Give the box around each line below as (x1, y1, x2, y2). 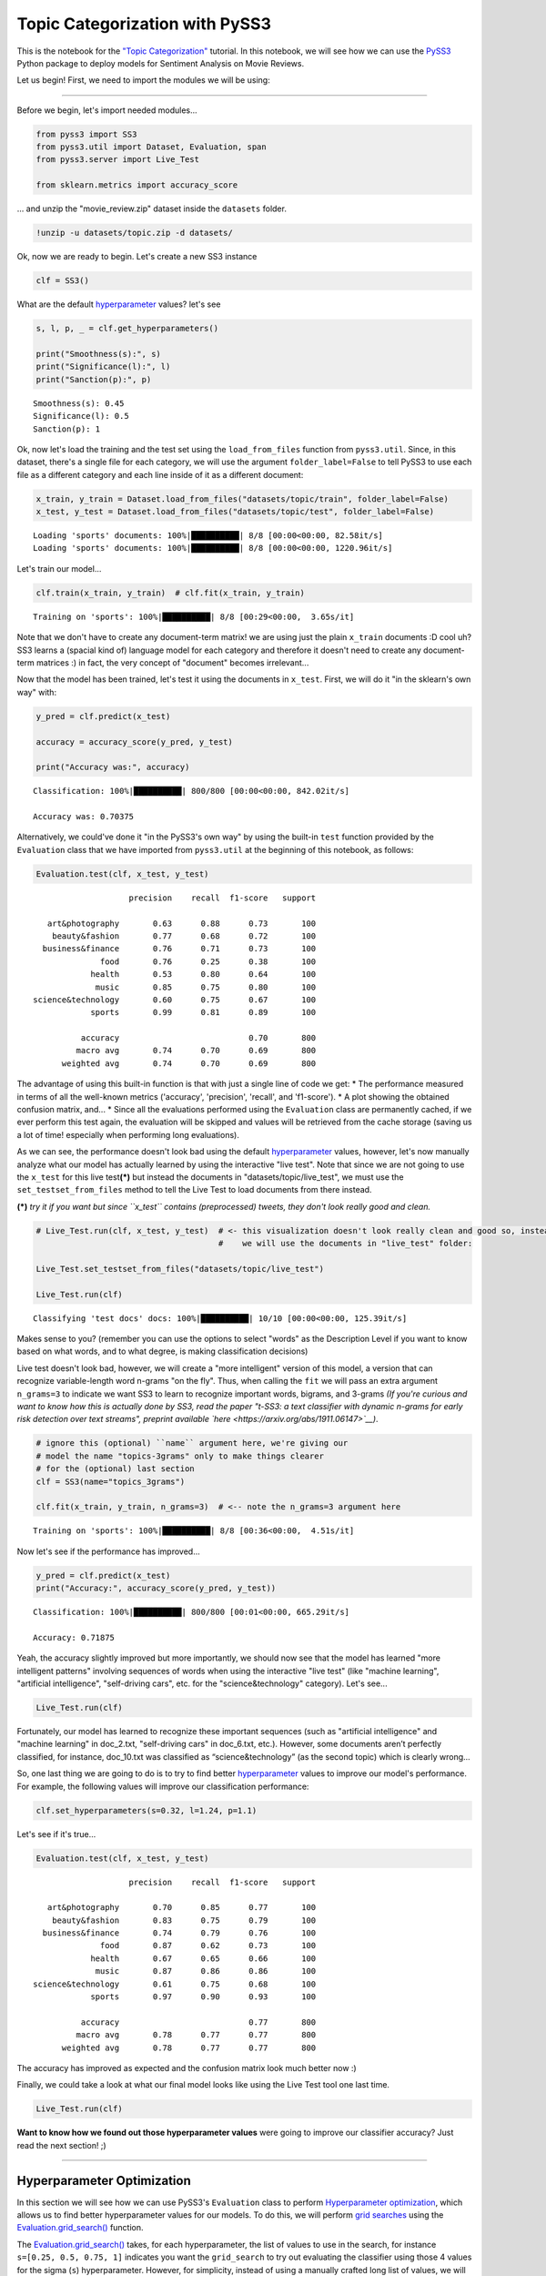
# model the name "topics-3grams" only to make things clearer (35, 1450, 325, 1461)
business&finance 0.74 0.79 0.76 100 (42, 1928, 317, 1938)
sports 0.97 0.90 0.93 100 (90, 1992, 317, 2002)
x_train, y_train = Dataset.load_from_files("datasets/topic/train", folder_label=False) (35, 493, 450, 504)
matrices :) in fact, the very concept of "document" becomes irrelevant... (36, 656, 309, 668)
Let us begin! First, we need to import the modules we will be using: (16, 75, 270, 86)
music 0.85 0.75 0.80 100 (95, 981, 317, 992)
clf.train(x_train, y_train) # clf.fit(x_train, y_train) (35, 587, 305, 598)
